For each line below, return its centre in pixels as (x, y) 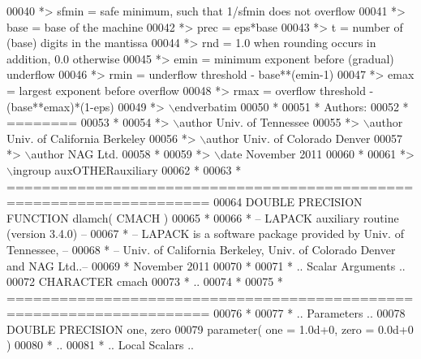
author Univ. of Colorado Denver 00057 (305, 138)
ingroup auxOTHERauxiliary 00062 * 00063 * (127, 169)
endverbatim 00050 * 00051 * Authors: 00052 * (292, 106)
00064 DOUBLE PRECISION (288, 202)
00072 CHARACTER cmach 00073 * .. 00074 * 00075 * (145, 281)
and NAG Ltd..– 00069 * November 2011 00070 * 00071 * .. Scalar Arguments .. (206, 265)
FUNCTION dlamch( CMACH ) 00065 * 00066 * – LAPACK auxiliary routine (203, 217)
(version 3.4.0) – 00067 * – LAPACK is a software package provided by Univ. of (205, 234)
